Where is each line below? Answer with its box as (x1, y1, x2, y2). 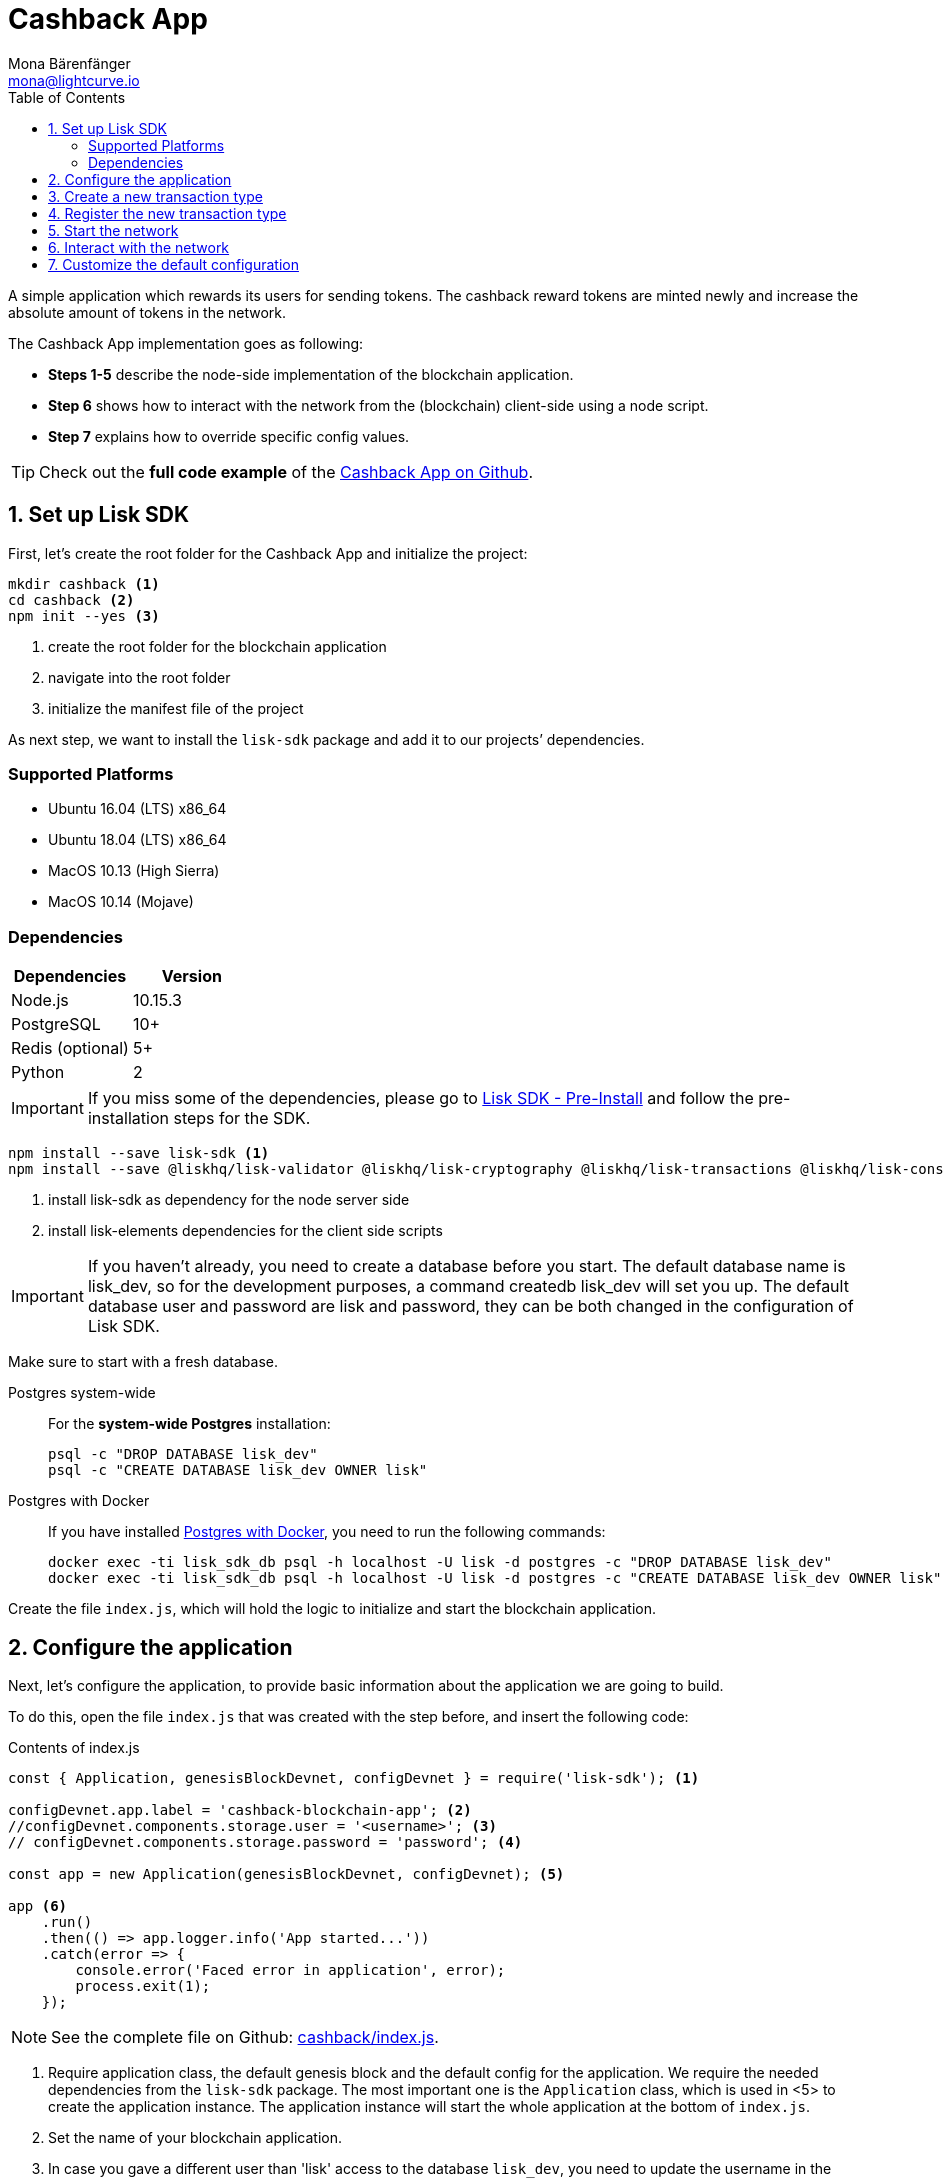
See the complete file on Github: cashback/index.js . (51, 2026, 439, 2047)
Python (11, 1062, 65, 1083)
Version (161, 966, 222, 987)
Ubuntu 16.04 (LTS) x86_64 (48, 800, 227, 818)
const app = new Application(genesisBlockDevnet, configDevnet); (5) (8, 1865, 565, 1882)
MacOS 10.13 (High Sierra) (48, 862, 220, 880)
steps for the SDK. (173, 1108, 311, 1129)
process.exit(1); (75, 1977, 211, 1994)
